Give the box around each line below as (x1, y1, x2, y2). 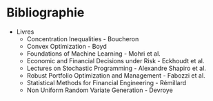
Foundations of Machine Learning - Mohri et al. (26, 49, 161, 58)
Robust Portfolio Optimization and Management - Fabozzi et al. (26, 71, 205, 80)
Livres (16, 27, 34, 36)
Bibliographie (6, 5, 85, 21)
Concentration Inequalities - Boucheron (26, 34, 139, 43)
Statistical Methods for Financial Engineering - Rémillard (26, 78, 187, 87)
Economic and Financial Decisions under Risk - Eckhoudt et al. (26, 56, 205, 65)
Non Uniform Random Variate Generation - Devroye (26, 86, 173, 94)
